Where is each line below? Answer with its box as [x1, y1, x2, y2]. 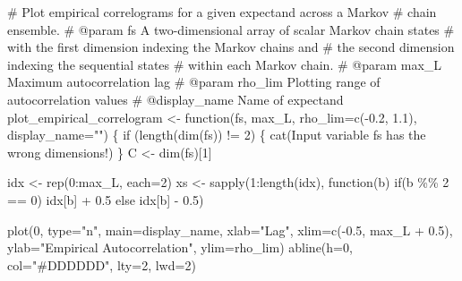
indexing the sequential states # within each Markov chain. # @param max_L [7, 55, 442, 73]
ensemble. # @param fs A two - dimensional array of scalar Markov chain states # [7, 20, 455, 38]
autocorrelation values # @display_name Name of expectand [7, 89, 344, 108]
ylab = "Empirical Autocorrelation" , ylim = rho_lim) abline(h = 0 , [7, 238, 353, 257]
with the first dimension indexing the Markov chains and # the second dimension [7, 38, 455, 56]
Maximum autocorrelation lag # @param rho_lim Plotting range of [7, 72, 381, 91]
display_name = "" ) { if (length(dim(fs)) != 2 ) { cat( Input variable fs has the [7, 125, 426, 144]
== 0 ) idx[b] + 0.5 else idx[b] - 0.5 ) [7, 190, 204, 209]
